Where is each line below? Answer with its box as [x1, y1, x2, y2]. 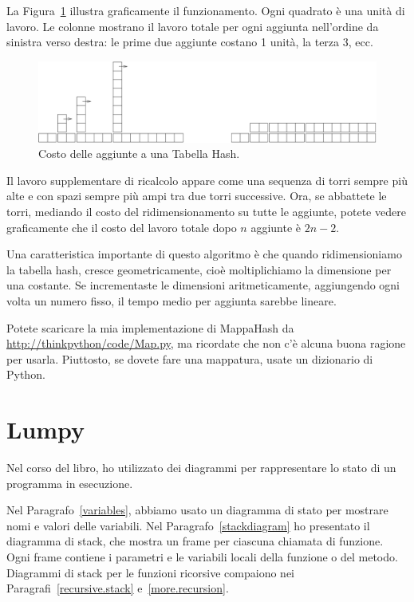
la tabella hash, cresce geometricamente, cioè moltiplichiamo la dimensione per [6, 261, 392, 277]
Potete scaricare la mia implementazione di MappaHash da [6, 319, 294, 336]
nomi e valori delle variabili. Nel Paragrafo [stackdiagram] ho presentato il [6, 517, 370, 533]
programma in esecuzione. [6, 474, 133, 491]
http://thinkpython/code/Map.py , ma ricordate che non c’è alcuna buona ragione [6, 335, 406, 352]
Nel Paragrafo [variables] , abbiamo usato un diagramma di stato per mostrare [6, 502, 388, 518]
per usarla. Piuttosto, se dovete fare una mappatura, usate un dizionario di [6, 350, 373, 367]
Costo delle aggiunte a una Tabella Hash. [38, 145, 240, 162]
